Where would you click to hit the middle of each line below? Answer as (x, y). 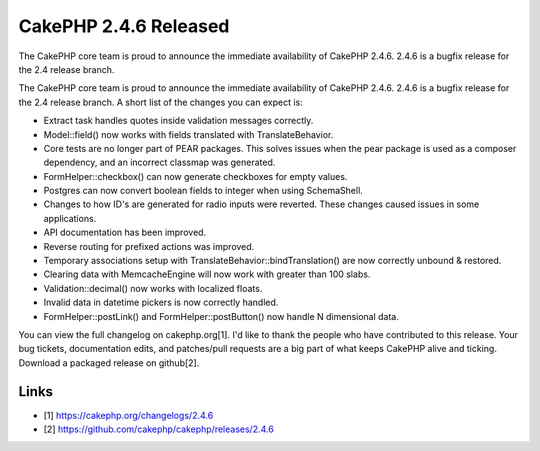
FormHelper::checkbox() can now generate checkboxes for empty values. (195, 176)
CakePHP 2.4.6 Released (124, 26)
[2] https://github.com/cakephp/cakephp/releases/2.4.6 (158, 429)
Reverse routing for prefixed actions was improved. (149, 246)
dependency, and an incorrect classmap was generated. (159, 162)
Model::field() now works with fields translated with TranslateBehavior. (188, 134)
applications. (70, 218)
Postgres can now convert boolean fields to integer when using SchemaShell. (203, 191)
